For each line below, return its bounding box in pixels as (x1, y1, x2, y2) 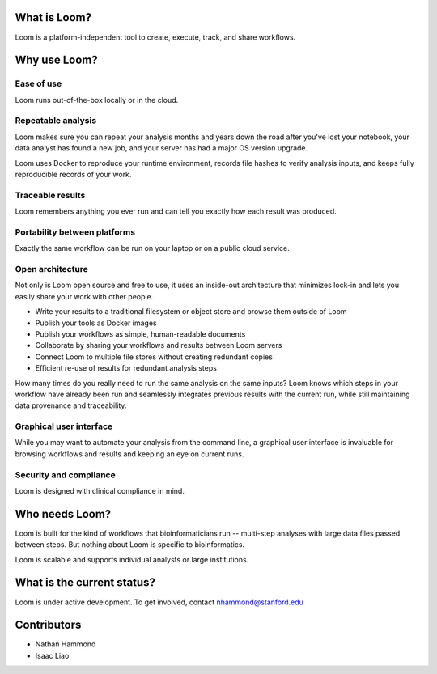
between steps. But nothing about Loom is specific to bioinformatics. (15, 540, 245, 549)
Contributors (15, 618, 82, 632)
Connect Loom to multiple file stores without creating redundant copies (35, 352, 273, 362)
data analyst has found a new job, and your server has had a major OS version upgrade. (15, 143, 308, 153)
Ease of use (15, 78, 62, 89)
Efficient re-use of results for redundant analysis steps (35, 363, 218, 373)
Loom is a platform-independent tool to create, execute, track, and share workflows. (15, 32, 296, 42)
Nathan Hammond (35, 639, 96, 649)
